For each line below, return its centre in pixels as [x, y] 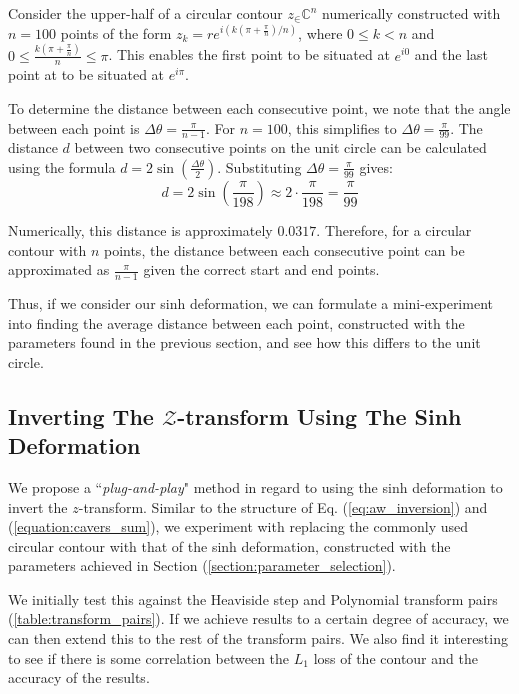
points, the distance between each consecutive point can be [284, 249]
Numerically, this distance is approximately [140, 229]
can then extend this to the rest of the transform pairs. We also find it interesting [258, 638]
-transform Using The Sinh [319, 415]
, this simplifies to [342, 127]
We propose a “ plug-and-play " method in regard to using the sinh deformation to [255, 486]
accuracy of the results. [79, 677]
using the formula [62, 166]
